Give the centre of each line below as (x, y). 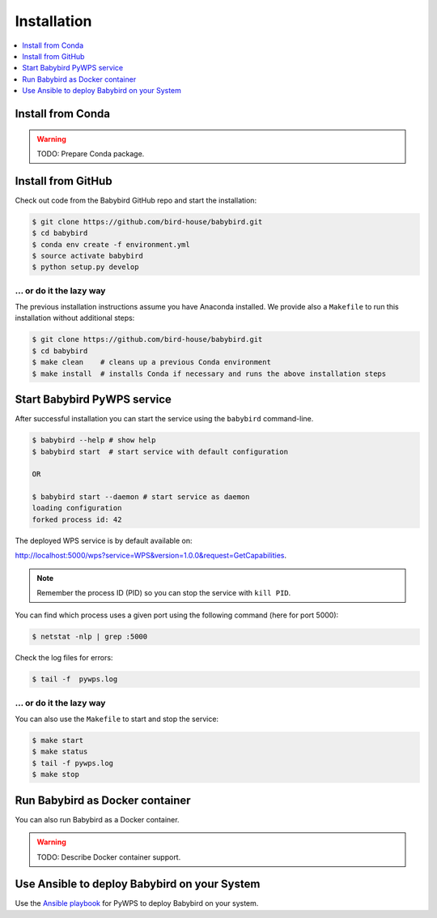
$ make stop (56, 775)
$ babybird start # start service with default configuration (160, 451)
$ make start (58, 741)
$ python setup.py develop (85, 267)
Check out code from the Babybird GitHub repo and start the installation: (136, 200)
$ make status (60, 752)
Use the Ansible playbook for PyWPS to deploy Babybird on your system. (137, 903)
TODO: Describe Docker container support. (109, 857)
